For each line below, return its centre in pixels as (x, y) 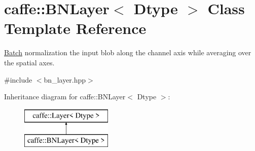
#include (18, 79)
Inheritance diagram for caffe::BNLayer (65, 97)
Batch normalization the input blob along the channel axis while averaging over (128, 52)
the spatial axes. (29, 62)
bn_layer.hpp (65, 79)
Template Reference (75, 28)
